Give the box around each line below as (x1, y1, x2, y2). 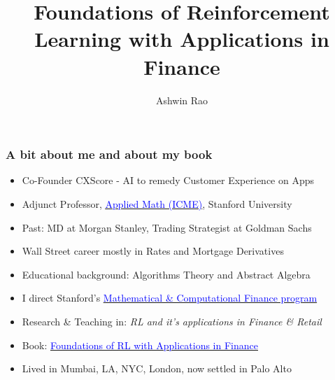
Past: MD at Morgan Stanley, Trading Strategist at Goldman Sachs (22, 220, 312, 234)
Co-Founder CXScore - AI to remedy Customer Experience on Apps (22, 173, 315, 188)
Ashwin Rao (155, 92, 208, 107)
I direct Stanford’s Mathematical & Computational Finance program (22, 290, 318, 305)
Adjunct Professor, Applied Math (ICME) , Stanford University (22, 196, 292, 211)
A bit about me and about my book (6, 146, 213, 163)
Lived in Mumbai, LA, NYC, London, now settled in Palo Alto (22, 361, 292, 376)
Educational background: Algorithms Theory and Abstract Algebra (22, 267, 311, 281)
